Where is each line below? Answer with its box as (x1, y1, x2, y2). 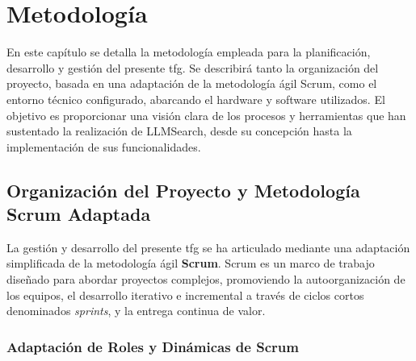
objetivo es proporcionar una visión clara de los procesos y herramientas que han (6, 106, 406, 123)
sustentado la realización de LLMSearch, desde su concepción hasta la (6, 122, 352, 139)
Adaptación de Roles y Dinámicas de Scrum (6, 336, 299, 356)
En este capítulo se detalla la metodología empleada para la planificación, (6, 44, 371, 60)
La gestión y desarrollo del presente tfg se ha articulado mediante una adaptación (6, 239, 410, 255)
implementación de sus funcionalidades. (6, 138, 201, 155)
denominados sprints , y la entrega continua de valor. (6, 302, 266, 319)
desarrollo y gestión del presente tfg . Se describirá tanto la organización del (6, 59, 379, 76)
